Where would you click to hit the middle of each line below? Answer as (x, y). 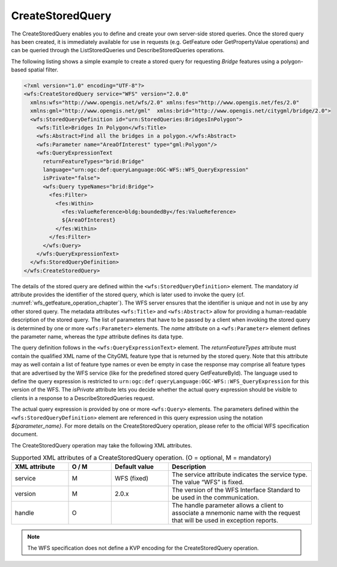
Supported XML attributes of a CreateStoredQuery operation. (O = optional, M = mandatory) (141, 458)
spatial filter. (43, 70)
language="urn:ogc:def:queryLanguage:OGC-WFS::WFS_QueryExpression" (146, 170)
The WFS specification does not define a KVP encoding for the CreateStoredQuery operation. (143, 548)
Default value (135, 467)
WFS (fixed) (132, 479)
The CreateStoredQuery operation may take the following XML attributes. (102, 445)
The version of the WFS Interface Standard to (236, 490)
